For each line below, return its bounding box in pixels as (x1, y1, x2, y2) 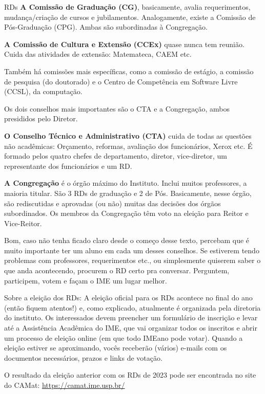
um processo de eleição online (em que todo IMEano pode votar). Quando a (4, 332, 243, 343)
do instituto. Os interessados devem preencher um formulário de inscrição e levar (4, 312, 258, 323)
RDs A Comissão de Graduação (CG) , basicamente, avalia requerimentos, (4, 2, 251, 12)
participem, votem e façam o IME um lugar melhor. (4, 275, 167, 286)
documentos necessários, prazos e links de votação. (4, 352, 162, 363)
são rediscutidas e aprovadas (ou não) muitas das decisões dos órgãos (4, 198, 221, 208)
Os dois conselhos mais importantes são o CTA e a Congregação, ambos (4, 103, 230, 114)
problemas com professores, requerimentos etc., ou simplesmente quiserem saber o (4, 255, 261, 266)
